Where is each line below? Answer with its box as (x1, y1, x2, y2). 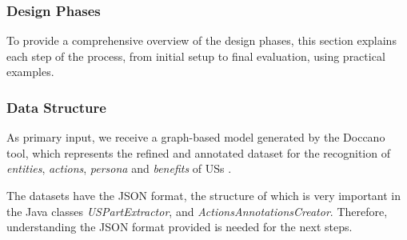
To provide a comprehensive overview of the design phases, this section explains (6, 32, 397, 49)
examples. (6, 63, 54, 80)
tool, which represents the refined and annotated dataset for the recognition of (6, 144, 390, 161)
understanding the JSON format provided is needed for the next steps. (6, 218, 353, 235)
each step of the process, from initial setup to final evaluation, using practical (6, 47, 385, 64)
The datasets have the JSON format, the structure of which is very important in (6, 187, 401, 203)
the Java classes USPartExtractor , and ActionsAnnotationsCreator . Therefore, (6, 202, 388, 219)
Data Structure (6, 97, 106, 117)
